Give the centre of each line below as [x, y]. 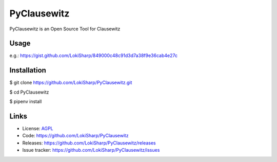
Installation [28, 70]
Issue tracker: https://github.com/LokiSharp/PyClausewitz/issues [91, 150]
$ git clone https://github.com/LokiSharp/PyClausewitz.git [71, 83]
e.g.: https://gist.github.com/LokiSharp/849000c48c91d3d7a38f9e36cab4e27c [94, 56]
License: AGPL [38, 129]
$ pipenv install [26, 102]
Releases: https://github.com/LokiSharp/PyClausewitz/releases [89, 143]
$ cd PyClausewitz [29, 92]
